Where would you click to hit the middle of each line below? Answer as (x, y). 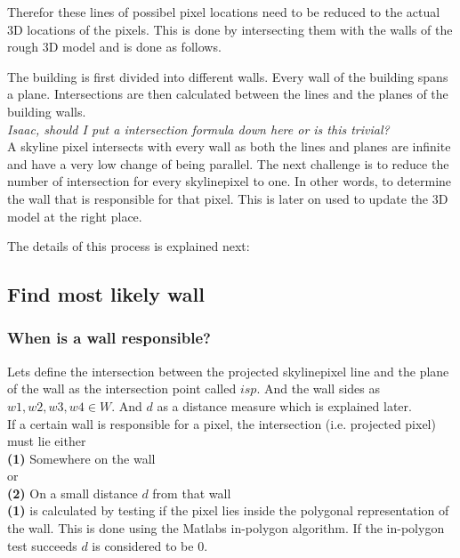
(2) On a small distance (73, 493)
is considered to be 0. (150, 545)
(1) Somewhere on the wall (81, 458)
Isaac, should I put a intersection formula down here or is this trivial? (198, 129)
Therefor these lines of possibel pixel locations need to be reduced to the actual (224, 12)
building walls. (47, 111)
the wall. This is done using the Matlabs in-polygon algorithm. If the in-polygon (226, 528)
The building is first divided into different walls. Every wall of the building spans (228, 76)
